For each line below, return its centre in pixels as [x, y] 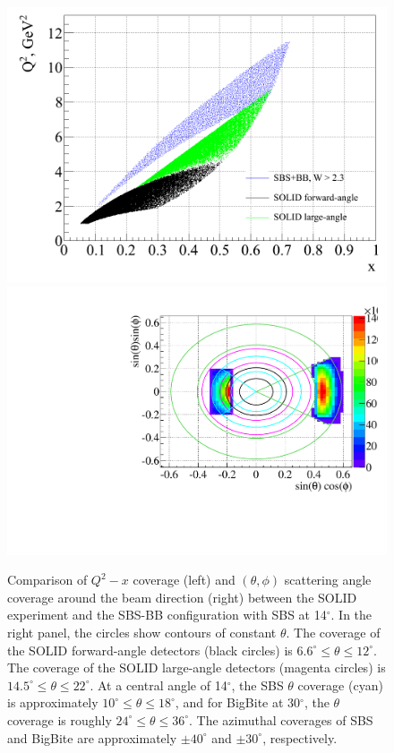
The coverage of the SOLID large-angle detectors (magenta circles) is [197, 667]
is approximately [53, 702]
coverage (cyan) [340, 685]
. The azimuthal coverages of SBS [281, 719]
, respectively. [300, 737]
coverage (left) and [184, 580]
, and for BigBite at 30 [238, 702]
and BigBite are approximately [92, 737]
